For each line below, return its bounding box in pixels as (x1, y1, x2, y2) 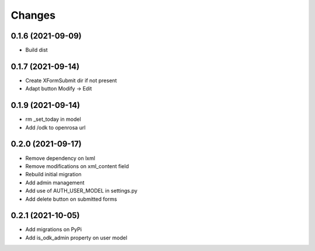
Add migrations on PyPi (25, 226, 82, 233)
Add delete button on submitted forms (25, 196, 117, 203)
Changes (10, 9, 55, 22)
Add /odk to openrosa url (25, 124, 86, 131)
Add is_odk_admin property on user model (25, 234, 128, 241)
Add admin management (25, 179, 85, 186)
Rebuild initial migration (25, 171, 82, 178)
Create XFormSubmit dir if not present (25, 76, 117, 84)
